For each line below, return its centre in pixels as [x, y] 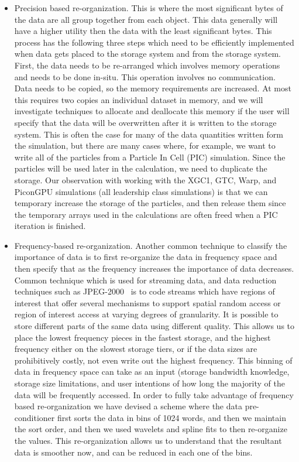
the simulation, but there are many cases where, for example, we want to [145, 146]
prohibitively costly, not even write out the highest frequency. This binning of [153, 360]
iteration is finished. [50, 226]
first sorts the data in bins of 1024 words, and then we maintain [171, 417]
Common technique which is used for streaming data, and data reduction [145, 280]
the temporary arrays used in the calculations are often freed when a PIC [146, 214]
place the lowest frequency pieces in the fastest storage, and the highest [142, 337]
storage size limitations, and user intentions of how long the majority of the [149, 383]
